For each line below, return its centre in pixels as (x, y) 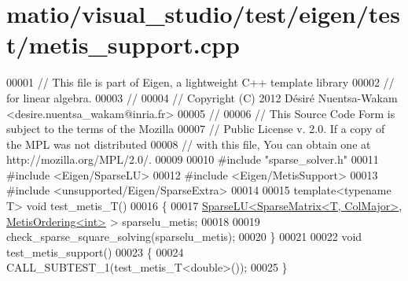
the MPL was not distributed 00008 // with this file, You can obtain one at (189, 144)
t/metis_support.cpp (123, 44)
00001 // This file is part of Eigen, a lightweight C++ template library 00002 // (200, 82)
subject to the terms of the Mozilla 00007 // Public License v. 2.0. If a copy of (196, 129)
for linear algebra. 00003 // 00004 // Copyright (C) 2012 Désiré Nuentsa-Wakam (202, 97)
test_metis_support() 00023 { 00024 (95, 251)
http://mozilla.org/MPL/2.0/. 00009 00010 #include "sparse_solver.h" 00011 (193, 159)
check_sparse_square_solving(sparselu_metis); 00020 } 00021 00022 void (184, 237)
